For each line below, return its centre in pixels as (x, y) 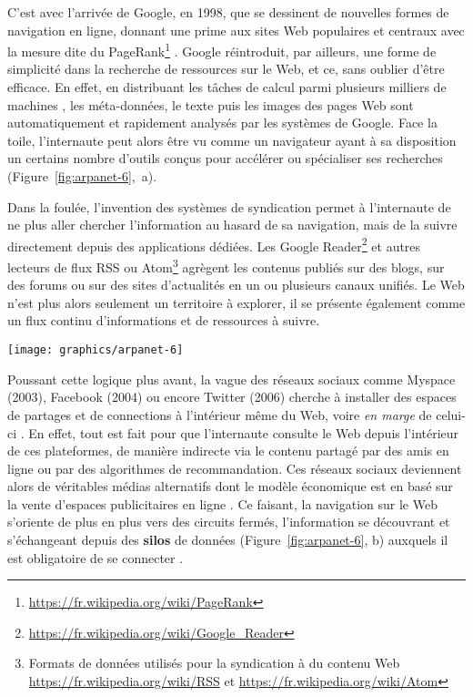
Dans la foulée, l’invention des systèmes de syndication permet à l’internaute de (229, 206)
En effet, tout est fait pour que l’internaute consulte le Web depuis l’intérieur (244, 432)
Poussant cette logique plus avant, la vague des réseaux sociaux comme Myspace (231, 379)
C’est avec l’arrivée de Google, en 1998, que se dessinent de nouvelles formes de (228, 12)
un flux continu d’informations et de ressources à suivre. (164, 320)
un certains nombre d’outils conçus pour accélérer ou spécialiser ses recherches (225, 158)
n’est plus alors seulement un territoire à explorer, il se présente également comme (236, 302)
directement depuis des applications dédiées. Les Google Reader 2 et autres (214, 244)
